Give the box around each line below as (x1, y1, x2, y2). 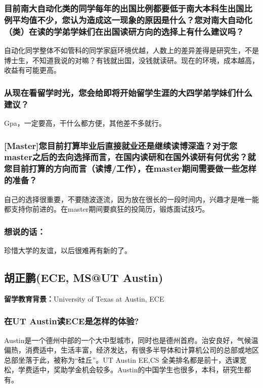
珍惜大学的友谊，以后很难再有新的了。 (4, 245, 131, 255)
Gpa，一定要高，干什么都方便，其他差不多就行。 (4, 117, 166, 128)
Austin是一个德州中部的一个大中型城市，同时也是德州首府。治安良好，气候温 (4, 334, 258, 345)
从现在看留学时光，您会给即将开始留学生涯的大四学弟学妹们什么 (4, 86, 252, 99)
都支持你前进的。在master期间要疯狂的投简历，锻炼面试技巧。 (4, 204, 209, 214)
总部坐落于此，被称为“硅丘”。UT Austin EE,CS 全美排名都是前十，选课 (4, 354, 240, 365)
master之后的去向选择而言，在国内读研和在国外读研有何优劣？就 (4, 151, 256, 163)
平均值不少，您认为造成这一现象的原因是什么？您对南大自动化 (12, 13, 252, 26)
